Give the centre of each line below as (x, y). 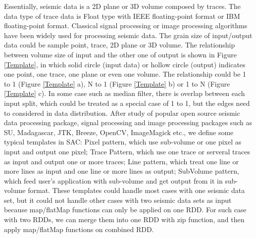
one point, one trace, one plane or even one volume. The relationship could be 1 (125, 74)
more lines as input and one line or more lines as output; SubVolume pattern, (122, 171)
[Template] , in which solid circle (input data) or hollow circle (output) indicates (125, 64)
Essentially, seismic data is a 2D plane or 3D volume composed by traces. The (122, 6)
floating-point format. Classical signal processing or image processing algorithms (126, 25)
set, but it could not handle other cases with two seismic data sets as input (118, 200)
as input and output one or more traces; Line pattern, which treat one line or (121, 161)
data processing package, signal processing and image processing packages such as (128, 122)
